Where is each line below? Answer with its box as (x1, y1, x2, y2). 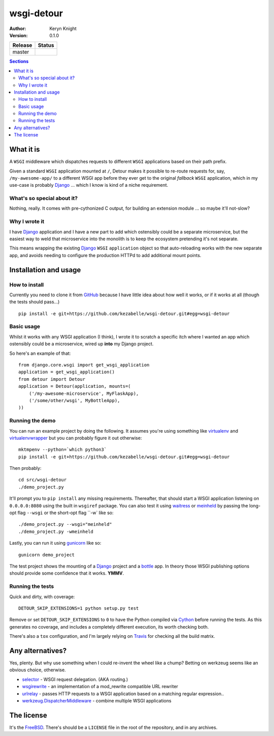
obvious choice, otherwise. (9, 667, 66, 673)
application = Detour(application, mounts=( (18, 383, 131, 389)
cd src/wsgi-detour (18, 477, 67, 483)
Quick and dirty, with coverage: (9, 593, 75, 600)
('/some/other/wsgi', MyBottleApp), (28, 398, 120, 403)
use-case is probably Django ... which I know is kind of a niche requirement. (9, 182, 168, 188)
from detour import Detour (18, 376, 86, 382)
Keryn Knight (49, 25, 77, 32)
